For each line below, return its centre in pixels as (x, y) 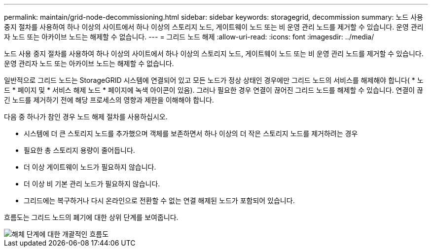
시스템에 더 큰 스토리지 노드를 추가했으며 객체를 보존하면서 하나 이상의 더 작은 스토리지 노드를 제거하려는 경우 (191, 133)
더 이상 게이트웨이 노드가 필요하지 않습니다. (90, 167)
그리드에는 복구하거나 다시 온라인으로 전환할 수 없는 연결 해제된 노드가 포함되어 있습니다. (159, 200)
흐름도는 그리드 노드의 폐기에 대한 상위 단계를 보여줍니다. (91, 217)
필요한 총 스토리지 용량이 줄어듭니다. (79, 150)
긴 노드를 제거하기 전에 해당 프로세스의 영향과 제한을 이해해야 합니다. (109, 100)
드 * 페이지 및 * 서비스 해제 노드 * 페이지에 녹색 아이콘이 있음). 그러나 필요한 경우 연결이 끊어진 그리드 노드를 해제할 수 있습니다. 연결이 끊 (214, 90)
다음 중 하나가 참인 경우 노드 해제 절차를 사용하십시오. (86, 117)
